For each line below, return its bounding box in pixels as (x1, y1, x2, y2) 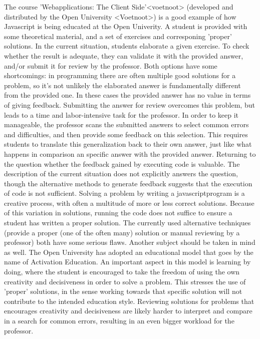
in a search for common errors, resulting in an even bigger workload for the (4, 315, 234, 325)
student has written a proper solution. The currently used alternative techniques (4, 217, 251, 228)
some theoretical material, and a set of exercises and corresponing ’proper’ (4, 31, 232, 41)
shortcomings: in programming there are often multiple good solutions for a (4, 70, 236, 81)
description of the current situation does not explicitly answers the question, (4, 168, 238, 179)
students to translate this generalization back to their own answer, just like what (4, 139, 252, 149)
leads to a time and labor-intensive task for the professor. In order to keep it (4, 109, 239, 120)
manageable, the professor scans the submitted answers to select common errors (4, 119, 249, 130)
